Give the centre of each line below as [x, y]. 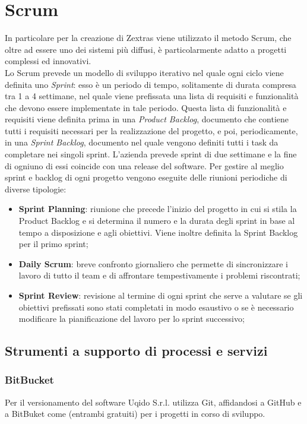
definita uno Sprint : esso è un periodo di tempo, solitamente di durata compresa [151, 84]
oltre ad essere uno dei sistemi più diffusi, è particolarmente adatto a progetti [146, 49]
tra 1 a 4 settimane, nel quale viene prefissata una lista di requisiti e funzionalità [152, 96]
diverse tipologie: [36, 189]
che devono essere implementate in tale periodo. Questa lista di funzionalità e [146, 107]
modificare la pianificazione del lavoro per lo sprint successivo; [132, 319]
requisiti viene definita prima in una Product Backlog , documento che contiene [147, 119]
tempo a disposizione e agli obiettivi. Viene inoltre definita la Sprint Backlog [158, 232]
